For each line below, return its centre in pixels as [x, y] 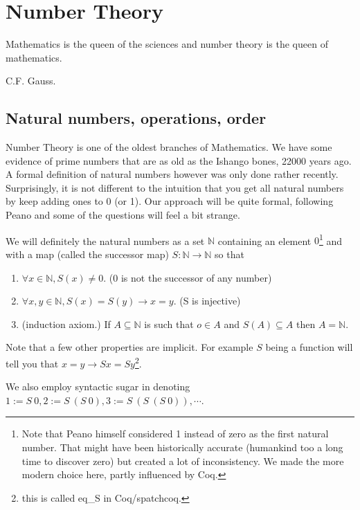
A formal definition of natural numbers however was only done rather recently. [172, 174]
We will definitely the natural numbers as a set [105, 240]
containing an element [264, 240]
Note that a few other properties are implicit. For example [129, 347]
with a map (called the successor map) [87, 254]
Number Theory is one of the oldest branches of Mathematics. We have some [169, 147]
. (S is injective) [207, 301]
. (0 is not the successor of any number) [188, 277]
